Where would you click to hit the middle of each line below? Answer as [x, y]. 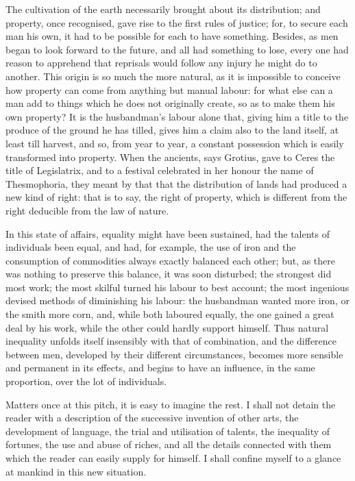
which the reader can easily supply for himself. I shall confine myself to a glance [173, 458]
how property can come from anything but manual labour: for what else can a [169, 89]
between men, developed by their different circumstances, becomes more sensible [174, 354]
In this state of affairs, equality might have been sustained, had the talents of [168, 233]
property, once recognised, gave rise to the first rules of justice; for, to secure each [177, 22]
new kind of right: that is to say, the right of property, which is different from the [176, 197]
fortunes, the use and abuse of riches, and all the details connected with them [169, 444]
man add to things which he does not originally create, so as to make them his [170, 103]
